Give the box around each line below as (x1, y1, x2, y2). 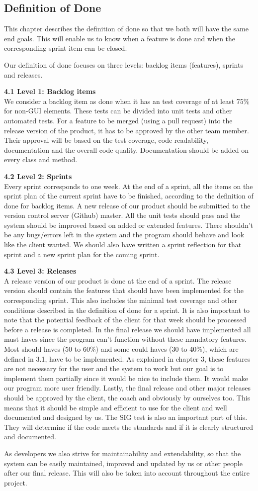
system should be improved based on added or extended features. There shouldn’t (4, 219, 254, 230)
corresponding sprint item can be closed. (4, 43, 127, 53)
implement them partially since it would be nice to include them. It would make (4, 373, 248, 383)
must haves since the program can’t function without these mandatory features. (4, 334, 247, 344)
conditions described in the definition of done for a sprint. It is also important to (4, 304, 250, 315)
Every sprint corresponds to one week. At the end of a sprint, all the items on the (4, 181, 253, 191)
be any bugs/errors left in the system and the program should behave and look (4, 229, 245, 240)
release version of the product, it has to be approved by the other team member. (4, 125, 249, 135)
